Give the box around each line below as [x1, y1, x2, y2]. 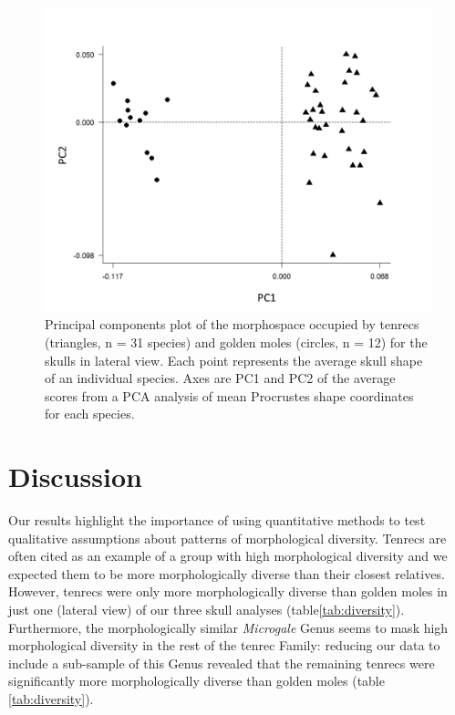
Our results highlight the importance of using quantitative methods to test [8, 511, 426, 530]
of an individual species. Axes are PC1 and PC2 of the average [45, 368, 396, 388]
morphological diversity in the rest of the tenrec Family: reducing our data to [8, 636, 440, 655]
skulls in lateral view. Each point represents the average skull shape [45, 350, 423, 369]
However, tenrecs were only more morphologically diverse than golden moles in [8, 582, 448, 601]
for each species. [45, 404, 135, 423]
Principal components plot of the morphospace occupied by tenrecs [45, 315, 419, 334]
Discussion [8, 458, 142, 495]
